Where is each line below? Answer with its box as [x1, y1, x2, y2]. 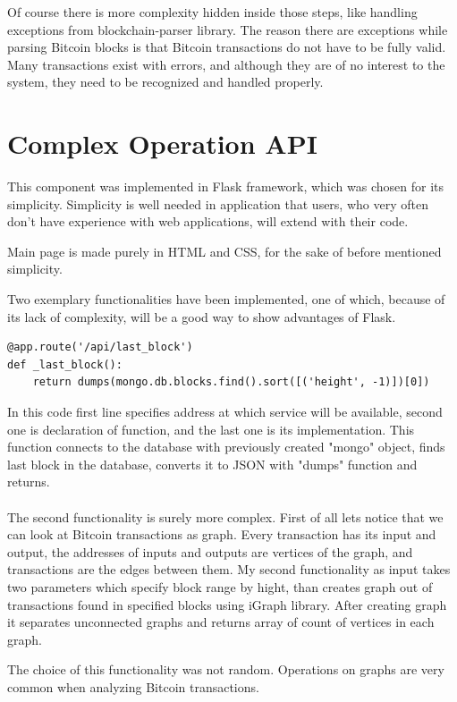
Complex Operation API [7, 125, 317, 162]
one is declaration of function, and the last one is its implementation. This [7, 419, 415, 438]
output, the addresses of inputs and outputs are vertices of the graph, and [7, 542, 413, 561]
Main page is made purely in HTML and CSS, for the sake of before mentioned [7, 241, 442, 260]
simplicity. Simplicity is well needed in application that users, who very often [7, 194, 428, 213]
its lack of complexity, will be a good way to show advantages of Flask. [7, 307, 396, 326]
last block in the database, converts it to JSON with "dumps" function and [7, 454, 418, 473]
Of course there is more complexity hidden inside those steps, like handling [7, 3, 418, 21]
